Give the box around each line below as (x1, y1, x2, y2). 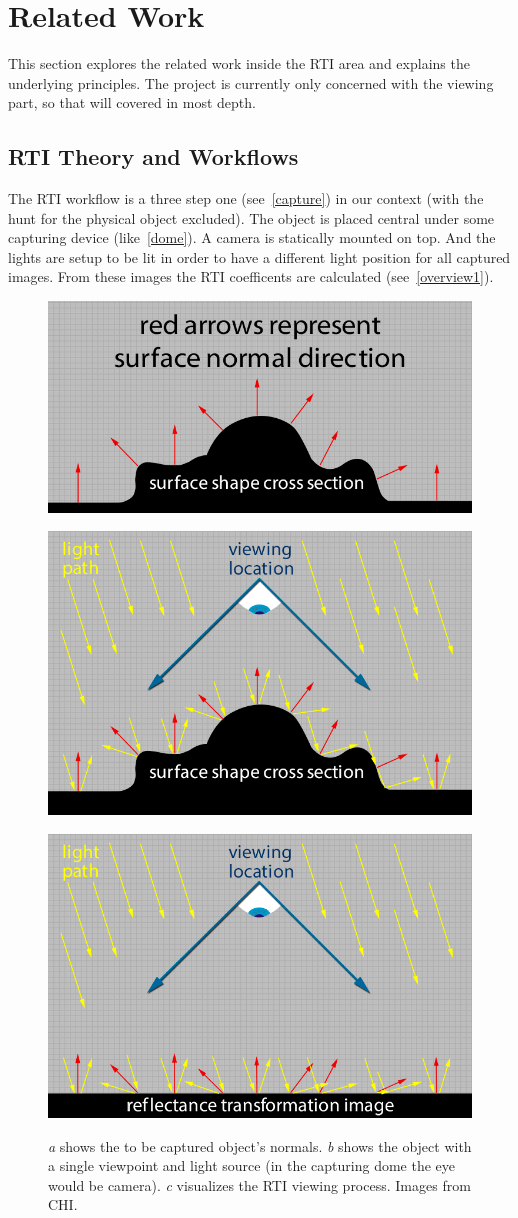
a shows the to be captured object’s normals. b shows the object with (48, 1135, 472, 1156)
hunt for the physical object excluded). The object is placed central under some (8, 207, 495, 228)
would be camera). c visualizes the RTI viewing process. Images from (48, 1174, 471, 1195)
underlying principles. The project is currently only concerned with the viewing (8, 72, 494, 93)
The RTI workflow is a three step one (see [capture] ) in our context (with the (8, 188, 484, 209)
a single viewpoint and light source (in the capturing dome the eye (48, 1155, 456, 1176)
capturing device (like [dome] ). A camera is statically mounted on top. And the (8, 227, 496, 248)
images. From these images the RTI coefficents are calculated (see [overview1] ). (8, 266, 494, 287)
